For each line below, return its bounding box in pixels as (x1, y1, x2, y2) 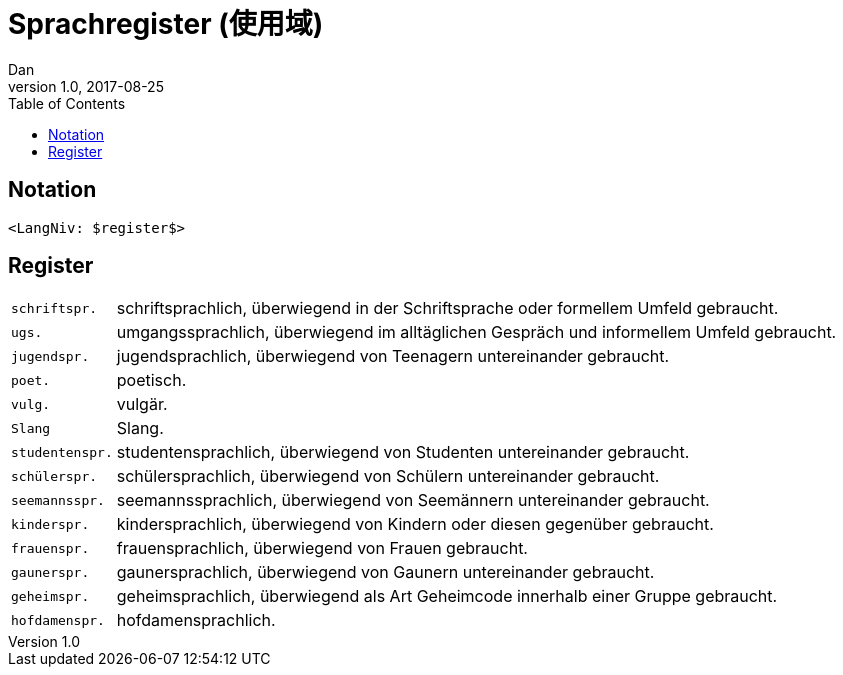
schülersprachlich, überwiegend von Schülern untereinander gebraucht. (116, 466, 660, 487)
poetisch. (116, 370, 187, 391)
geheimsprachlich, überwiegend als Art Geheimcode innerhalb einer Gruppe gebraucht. (116, 586, 778, 607)
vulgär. (116, 394, 168, 415)
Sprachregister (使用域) (8, 7, 324, 41)
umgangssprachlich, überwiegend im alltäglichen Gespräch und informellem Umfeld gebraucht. (116, 322, 837, 343)
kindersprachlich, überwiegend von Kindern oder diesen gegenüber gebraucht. (116, 514, 714, 535)
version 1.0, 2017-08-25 (8, 77, 164, 95)
